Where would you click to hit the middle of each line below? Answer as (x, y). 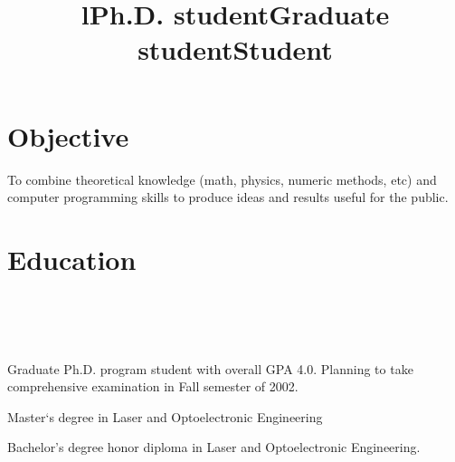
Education (72, 259)
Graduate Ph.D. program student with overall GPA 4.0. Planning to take (210, 368)
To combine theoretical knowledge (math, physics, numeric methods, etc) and (222, 179)
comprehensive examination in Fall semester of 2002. (153, 386)
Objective (68, 135)
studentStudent (235, 49)
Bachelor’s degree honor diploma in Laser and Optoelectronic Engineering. (214, 447)
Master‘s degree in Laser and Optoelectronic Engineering (165, 416)
